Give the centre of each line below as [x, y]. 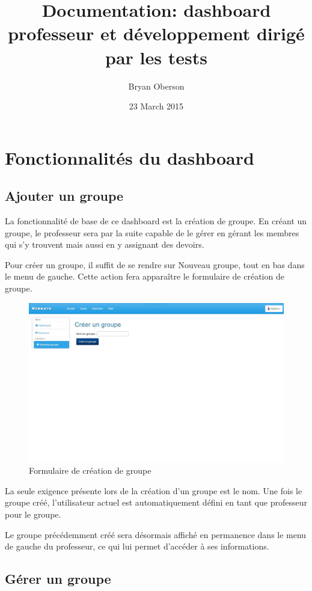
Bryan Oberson [156, 86]
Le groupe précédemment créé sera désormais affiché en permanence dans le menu [156, 534]
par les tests [156, 57]
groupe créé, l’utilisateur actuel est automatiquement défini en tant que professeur [156, 502]
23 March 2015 [156, 106]
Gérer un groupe [58, 579]
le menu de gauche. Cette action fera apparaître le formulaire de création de [145, 276]
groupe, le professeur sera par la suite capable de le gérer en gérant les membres [152, 232]
